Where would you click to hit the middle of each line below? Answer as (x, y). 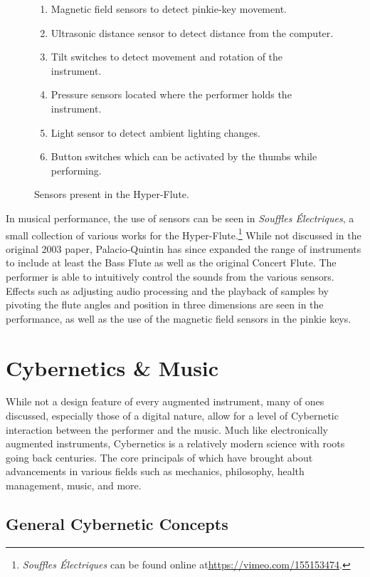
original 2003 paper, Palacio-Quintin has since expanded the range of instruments (184, 248)
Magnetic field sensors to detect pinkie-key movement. (169, 9)
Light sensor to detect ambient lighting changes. (155, 132)
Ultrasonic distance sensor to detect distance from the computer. (192, 32)
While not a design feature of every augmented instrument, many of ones (165, 401)
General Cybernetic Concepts (117, 524)
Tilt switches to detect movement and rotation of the (167, 57)
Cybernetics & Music (112, 367)
